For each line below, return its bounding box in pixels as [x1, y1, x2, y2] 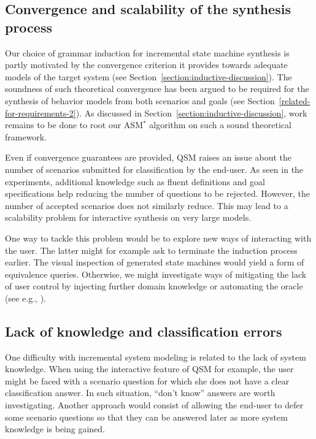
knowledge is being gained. [5, 422, 106, 435]
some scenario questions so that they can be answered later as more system [5, 410, 288, 423]
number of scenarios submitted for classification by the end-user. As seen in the [5, 162, 304, 175]
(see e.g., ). [5, 291, 46, 304]
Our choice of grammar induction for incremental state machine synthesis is [5, 46, 290, 59]
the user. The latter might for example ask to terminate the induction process [5, 243, 298, 256]
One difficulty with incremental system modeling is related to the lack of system [5, 350, 306, 363]
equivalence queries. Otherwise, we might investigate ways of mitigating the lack [5, 267, 307, 280]
